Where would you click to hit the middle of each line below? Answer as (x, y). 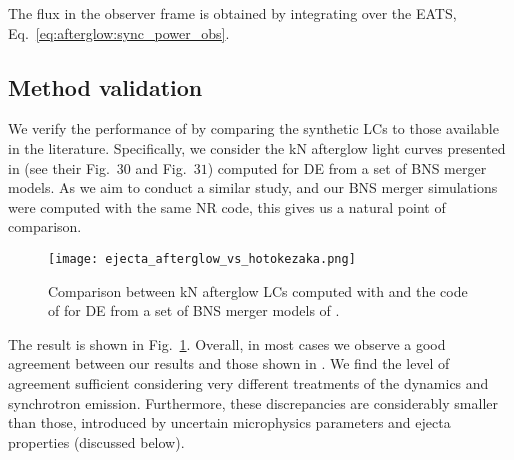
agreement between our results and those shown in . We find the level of (229, 363)
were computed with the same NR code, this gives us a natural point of (227, 206)
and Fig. (161, 167)
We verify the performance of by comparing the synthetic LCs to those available (253, 128)
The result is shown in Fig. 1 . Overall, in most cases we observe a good (227, 343)
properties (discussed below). (96, 441)
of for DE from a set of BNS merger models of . (194, 310)
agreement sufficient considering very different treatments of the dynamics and (248, 382)
